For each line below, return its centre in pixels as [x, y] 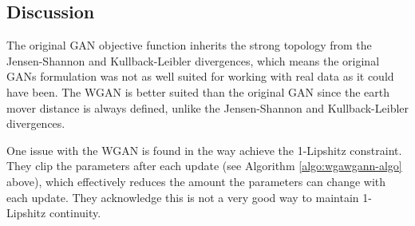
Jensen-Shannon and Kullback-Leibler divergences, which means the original [193, 60]
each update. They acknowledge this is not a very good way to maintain [183, 197]
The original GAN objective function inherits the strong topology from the [189, 45]
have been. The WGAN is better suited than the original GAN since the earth [198, 91]
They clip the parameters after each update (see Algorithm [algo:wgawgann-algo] [204, 166]
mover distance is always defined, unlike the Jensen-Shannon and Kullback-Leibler [208, 107]
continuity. [75, 213]
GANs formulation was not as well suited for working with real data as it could [200, 76]
